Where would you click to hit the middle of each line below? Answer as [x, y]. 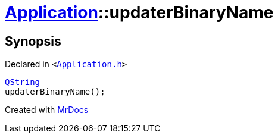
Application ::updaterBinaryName [139, 12]
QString [23, 82]
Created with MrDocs [47, 110]
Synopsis [33, 41]
